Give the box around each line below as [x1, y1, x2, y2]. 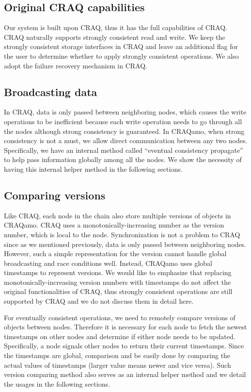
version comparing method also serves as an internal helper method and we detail [4, 369, 246, 379]
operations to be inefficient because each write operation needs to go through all [4, 116, 242, 126]
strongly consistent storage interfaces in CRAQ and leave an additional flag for [4, 41, 238, 51]
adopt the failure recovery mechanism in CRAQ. [4, 60, 147, 70]
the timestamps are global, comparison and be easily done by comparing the [4, 350, 231, 360]
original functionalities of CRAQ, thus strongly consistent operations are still [4, 286, 233, 296]
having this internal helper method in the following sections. [4, 163, 183, 174]
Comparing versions [4, 187, 106, 202]
